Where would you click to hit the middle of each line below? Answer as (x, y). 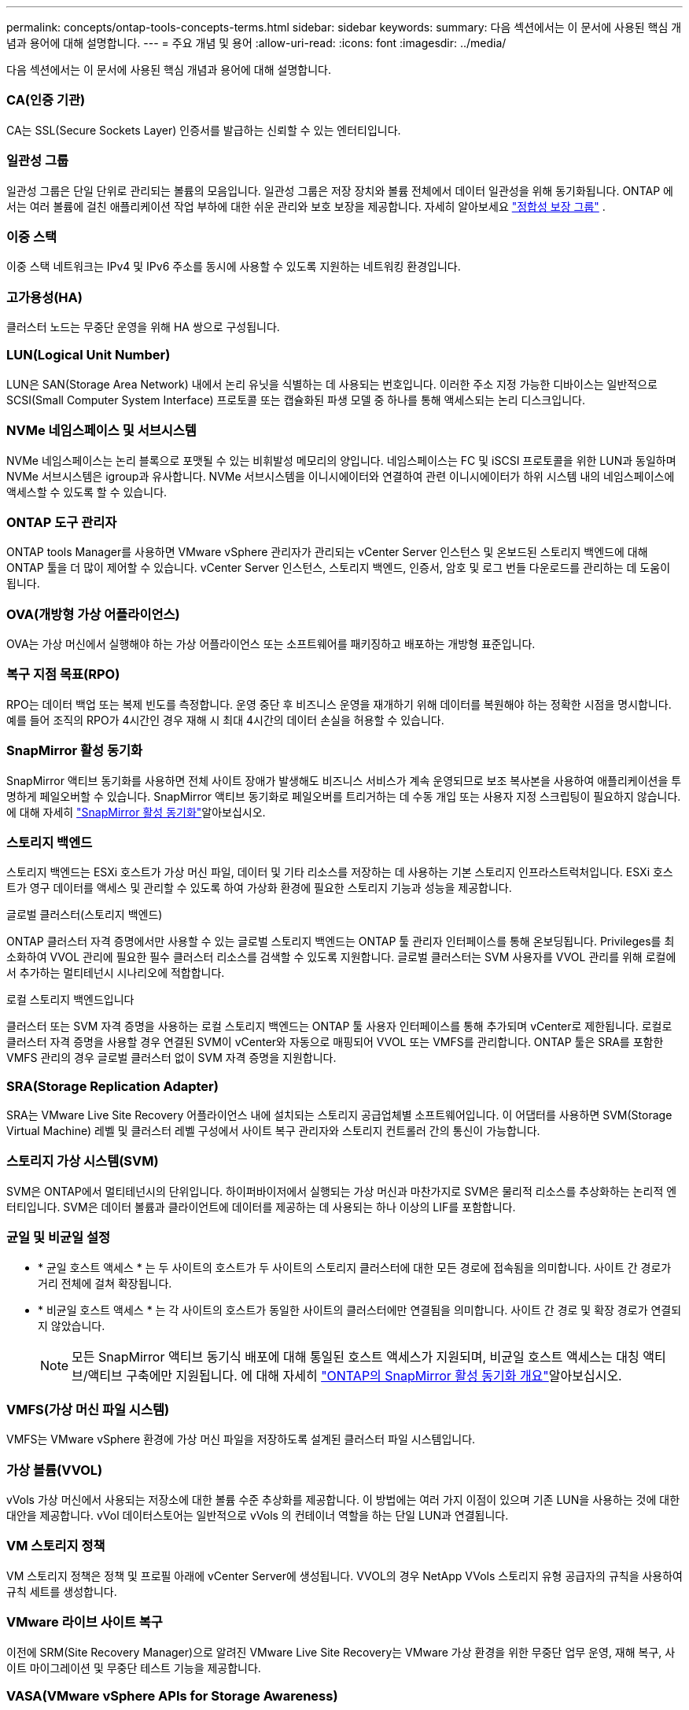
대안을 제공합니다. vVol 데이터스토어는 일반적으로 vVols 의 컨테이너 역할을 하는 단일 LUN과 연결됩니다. (258, 1515)
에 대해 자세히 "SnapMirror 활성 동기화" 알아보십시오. (136, 812)
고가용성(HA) (44, 297)
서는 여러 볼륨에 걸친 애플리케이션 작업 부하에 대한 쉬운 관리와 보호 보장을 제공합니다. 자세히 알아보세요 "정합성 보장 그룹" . (306, 206)
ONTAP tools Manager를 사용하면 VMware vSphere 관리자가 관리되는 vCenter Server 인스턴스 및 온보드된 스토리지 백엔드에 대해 (327, 552)
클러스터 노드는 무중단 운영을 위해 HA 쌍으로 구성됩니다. (143, 327)
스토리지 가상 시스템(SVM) (83, 1161)
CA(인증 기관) (46, 100)
